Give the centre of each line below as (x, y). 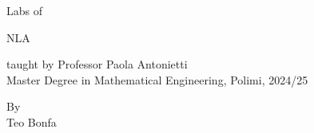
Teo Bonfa (32, 121)
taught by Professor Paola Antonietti (97, 64)
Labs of (24, 10)
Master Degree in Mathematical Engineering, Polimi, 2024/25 (157, 79)
